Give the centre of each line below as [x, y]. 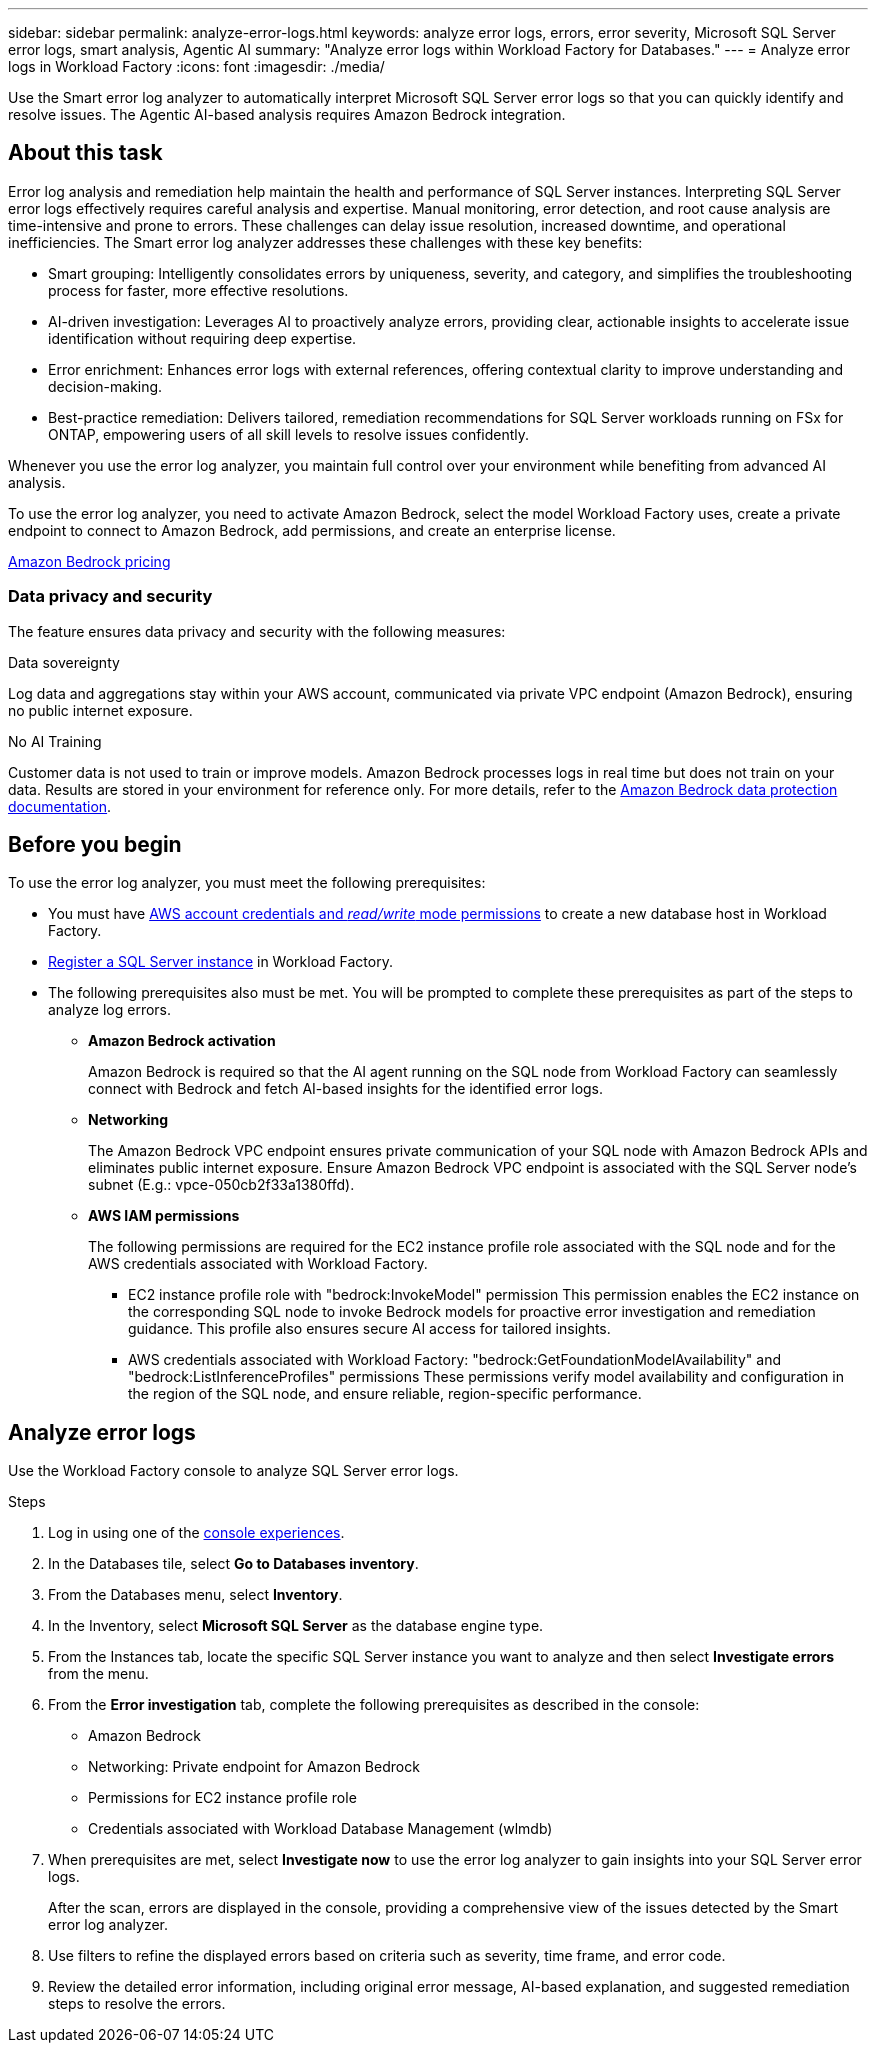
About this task [85, 153]
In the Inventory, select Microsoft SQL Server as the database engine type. [296, 1626]
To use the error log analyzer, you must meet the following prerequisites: [247, 883]
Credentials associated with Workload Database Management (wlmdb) [320, 1829]
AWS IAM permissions [164, 1216]
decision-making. [105, 386]
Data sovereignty [64, 662]
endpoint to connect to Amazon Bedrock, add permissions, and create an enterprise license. [312, 530]
